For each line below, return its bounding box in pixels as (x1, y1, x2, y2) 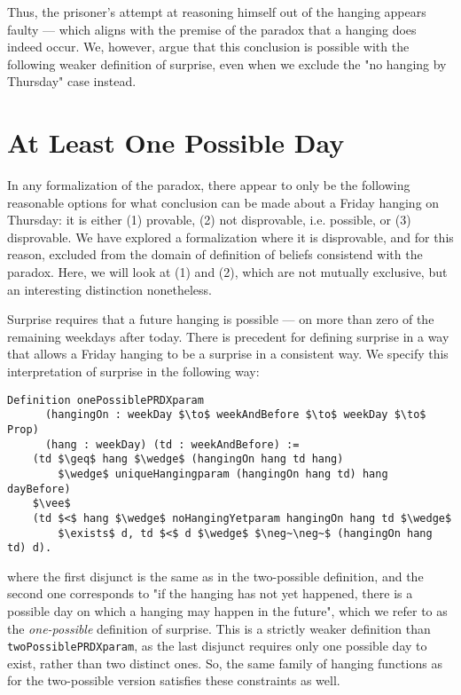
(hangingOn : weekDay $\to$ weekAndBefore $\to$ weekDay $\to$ (44, 408, 426, 422)
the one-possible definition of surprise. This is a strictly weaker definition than (7, 619, 431, 637)
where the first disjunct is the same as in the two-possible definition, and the (7, 566, 424, 585)
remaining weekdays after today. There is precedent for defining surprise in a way (7, 327, 449, 345)
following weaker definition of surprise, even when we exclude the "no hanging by (7, 54, 447, 73)
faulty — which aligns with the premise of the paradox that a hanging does (7, 20, 417, 38)
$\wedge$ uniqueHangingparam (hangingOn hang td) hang (58, 467, 388, 480)
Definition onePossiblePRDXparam (7, 393, 204, 407)
